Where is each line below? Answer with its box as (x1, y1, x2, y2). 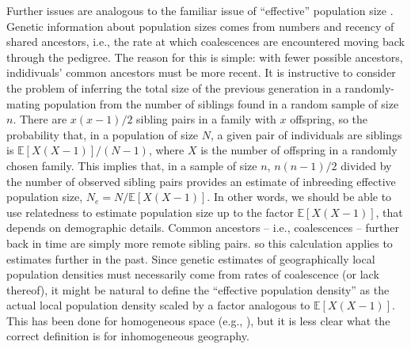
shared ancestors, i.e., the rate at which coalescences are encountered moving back (6, 33, 405, 50)
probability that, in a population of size (6, 126, 199, 142)
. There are (13, 111, 67, 127)
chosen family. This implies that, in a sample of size (6, 157, 257, 173)
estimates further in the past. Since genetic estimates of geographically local (6, 250, 375, 267)
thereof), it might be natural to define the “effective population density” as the (6, 281, 390, 298)
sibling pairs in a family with (136, 111, 276, 127)
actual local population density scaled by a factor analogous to (6, 297, 310, 313)
